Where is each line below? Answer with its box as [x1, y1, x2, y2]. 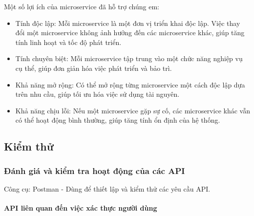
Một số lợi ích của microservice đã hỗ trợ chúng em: [4, 1, 159, 11]
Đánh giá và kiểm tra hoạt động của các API [4, 164, 185, 176]
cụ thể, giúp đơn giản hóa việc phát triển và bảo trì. [15, 63, 172, 73]
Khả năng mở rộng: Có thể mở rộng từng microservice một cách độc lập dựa [15, 79, 245, 89]
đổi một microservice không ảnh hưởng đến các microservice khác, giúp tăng [15, 27, 245, 38]
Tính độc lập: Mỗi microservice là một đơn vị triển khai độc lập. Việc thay [15, 18, 240, 28]
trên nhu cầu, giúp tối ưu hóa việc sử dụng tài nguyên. [15, 89, 180, 99]
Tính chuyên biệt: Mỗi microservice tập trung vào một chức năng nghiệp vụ [15, 53, 243, 64]
